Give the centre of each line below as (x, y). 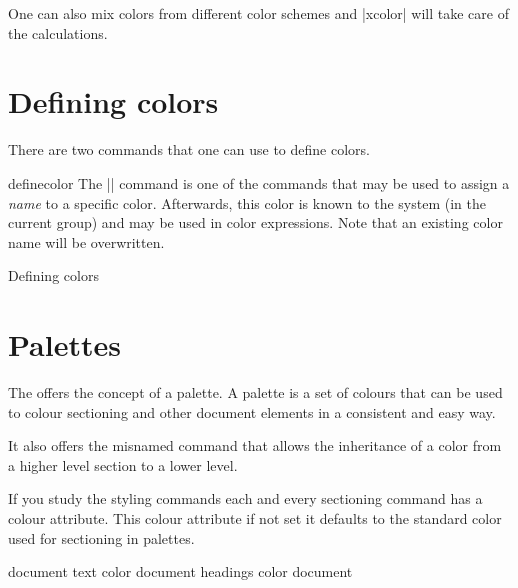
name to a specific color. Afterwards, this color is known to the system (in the (247, 202)
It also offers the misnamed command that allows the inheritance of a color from (255, 445)
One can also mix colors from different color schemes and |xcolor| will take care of (258, 13)
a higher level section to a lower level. (123, 464)
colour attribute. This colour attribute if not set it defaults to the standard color (255, 517)
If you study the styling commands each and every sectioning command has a (245, 498)
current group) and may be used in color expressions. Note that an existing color (255, 222)
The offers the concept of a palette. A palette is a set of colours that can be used (255, 392)
